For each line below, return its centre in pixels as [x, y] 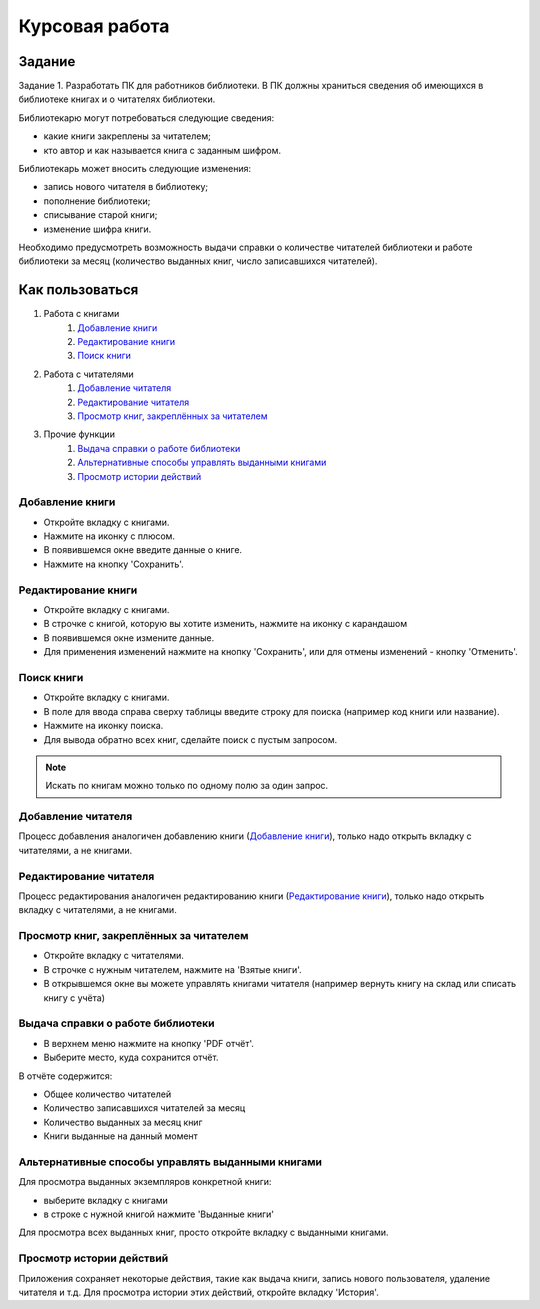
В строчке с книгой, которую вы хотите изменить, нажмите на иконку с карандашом [225, 624]
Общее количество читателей [107, 1094]
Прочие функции [79, 434]
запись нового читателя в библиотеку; [126, 187]
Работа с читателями [88, 374]
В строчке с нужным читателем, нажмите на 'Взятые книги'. [172, 969]
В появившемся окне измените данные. [129, 637]
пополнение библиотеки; [97, 201]
